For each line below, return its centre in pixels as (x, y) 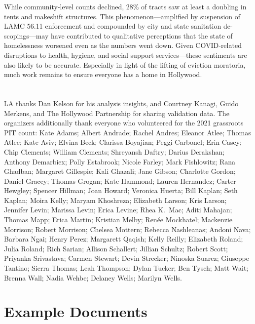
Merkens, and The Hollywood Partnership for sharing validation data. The (117, 113)
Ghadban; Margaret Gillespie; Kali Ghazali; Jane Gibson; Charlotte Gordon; (120, 171)
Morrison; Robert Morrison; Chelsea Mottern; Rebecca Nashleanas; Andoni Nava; (127, 229)
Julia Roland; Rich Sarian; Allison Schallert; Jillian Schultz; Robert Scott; (116, 248)
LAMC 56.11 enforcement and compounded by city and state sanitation (113, 26)
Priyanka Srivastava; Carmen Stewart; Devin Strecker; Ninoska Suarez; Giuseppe (127, 258)
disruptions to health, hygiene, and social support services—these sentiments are (126, 55)
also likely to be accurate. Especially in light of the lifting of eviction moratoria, (125, 64)
